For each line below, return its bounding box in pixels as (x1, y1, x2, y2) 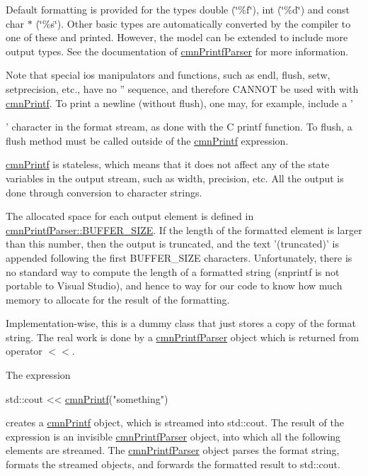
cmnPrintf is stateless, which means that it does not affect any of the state (6, 157, 330, 172)
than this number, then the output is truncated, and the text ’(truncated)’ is (6, 236, 339, 251)
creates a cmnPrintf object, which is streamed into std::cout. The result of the (6, 415, 344, 430)
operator (6, 343, 42, 358)
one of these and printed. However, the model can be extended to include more (6, 30, 348, 45)
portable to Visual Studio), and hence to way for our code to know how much (6, 278, 343, 293)
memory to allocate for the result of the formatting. (6, 292, 230, 306)
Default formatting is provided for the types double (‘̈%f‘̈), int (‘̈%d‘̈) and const (6, 2, 350, 16)
